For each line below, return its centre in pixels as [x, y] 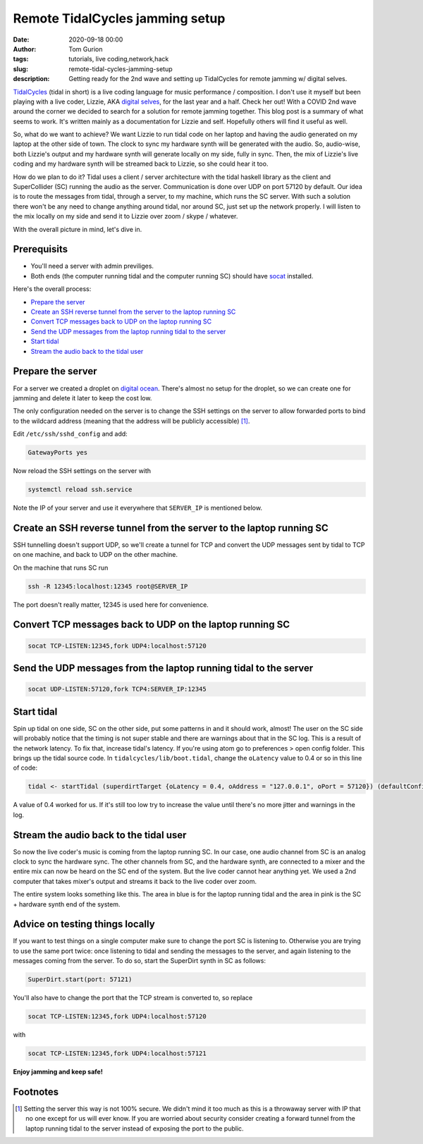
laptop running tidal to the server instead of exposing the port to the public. [135, 1128]
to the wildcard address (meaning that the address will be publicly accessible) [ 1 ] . [131, 421]
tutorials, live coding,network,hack [119, 59]
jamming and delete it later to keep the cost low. [82, 398]
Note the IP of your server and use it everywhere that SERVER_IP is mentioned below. [137, 508]
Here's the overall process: [52, 289]
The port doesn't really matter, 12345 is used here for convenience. [111, 604]
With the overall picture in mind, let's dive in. [78, 229]
